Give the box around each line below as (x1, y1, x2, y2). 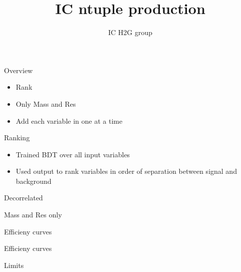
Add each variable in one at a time (16, 115, 123, 126)
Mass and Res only (4, 209, 62, 220)
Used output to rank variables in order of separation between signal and (16, 166, 237, 176)
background (16, 175, 52, 186)
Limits (4, 259, 24, 270)
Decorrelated (4, 192, 43, 203)
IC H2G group (108, 27, 153, 38)
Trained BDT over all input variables (16, 149, 130, 159)
